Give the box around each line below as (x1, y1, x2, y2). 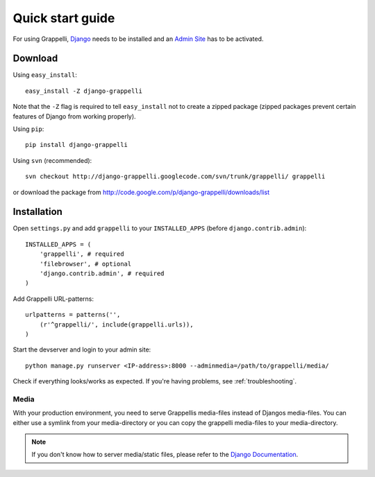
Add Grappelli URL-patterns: (12, 295, 94, 303)
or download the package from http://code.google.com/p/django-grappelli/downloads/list (12, 188, 270, 196)
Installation (12, 206, 62, 218)
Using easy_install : (12, 71, 78, 79)
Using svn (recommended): (12, 156, 92, 164)
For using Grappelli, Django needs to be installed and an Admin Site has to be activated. (12, 35, 264, 43)
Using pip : (12, 125, 44, 133)
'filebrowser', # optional (39, 260, 132, 268)
